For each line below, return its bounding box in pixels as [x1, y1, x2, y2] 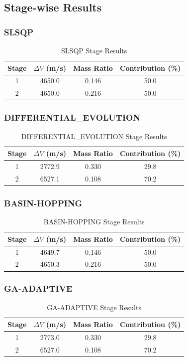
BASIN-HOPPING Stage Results [43, 216, 145, 227]
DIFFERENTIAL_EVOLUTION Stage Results [21, 131, 167, 141]
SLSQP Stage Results [61, 45, 127, 55]
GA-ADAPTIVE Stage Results [47, 302, 141, 312]
